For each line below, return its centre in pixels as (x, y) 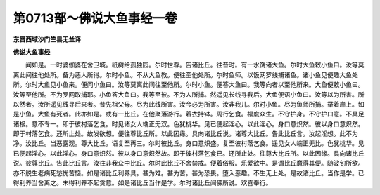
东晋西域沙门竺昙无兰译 (47, 39)
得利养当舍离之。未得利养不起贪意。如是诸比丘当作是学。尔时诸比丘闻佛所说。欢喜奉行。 (142, 183)
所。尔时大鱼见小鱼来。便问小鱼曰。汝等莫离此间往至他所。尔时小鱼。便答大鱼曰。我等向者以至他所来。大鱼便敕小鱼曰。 (189, 85)
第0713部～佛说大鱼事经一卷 (95, 18)
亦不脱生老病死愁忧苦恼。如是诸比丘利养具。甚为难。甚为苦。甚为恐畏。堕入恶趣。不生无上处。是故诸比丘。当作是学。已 (189, 173)
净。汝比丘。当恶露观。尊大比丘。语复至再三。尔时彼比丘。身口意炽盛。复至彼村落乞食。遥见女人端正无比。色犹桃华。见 (189, 143)
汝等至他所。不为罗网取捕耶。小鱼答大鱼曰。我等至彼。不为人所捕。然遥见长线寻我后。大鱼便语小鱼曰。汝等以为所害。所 (189, 94)
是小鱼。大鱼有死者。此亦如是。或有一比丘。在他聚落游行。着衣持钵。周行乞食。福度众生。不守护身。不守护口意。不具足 (189, 114)
